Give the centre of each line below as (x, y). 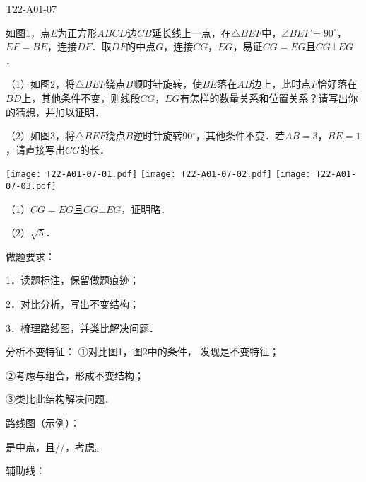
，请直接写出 (35, 149)
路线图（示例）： (43, 423)
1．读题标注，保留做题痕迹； (72, 280)
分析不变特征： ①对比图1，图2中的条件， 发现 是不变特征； (143, 351)
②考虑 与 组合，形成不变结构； (75, 375)
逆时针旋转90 (163, 136)
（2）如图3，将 (40, 136)
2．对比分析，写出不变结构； (72, 304)
